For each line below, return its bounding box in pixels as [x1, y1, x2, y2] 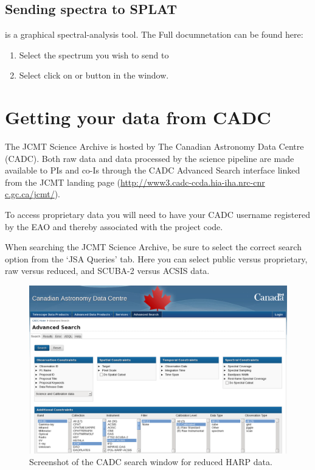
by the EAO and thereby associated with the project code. [5, 220, 223, 233]
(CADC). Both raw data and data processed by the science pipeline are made [5, 152, 294, 164]
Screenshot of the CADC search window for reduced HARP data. [29, 455, 272, 468]
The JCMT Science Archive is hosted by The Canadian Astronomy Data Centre [5, 140, 304, 153]
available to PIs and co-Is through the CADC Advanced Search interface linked [5, 164, 300, 177]
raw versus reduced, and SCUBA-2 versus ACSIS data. [5, 264, 210, 277]
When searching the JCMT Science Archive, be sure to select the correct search [5, 240, 302, 253]
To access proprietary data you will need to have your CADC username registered [5, 208, 311, 221]
